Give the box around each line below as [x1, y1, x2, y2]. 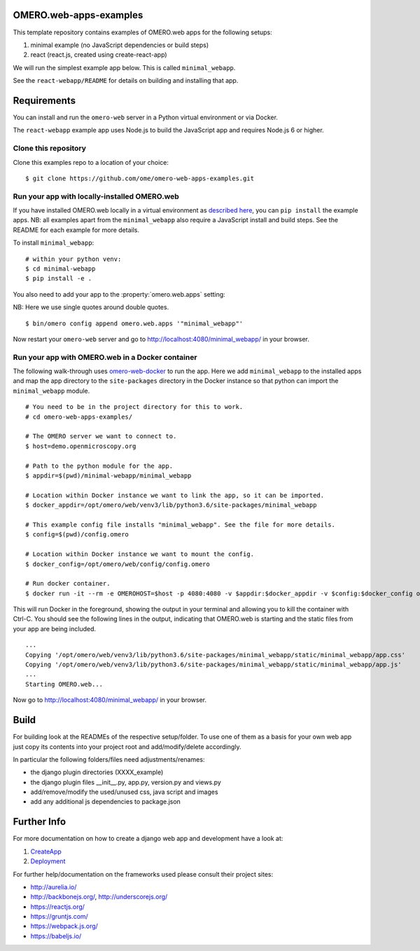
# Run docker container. [25, 579, 111, 588]
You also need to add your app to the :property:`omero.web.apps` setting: [13, 290, 225, 298]
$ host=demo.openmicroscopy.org [25, 442, 136, 450]
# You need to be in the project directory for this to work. [25, 403, 244, 411]
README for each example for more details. [13, 225, 140, 234]
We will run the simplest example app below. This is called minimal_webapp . [13, 63, 236, 72]
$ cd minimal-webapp [25, 265, 96, 273]
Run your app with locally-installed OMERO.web [13, 191, 180, 201]
